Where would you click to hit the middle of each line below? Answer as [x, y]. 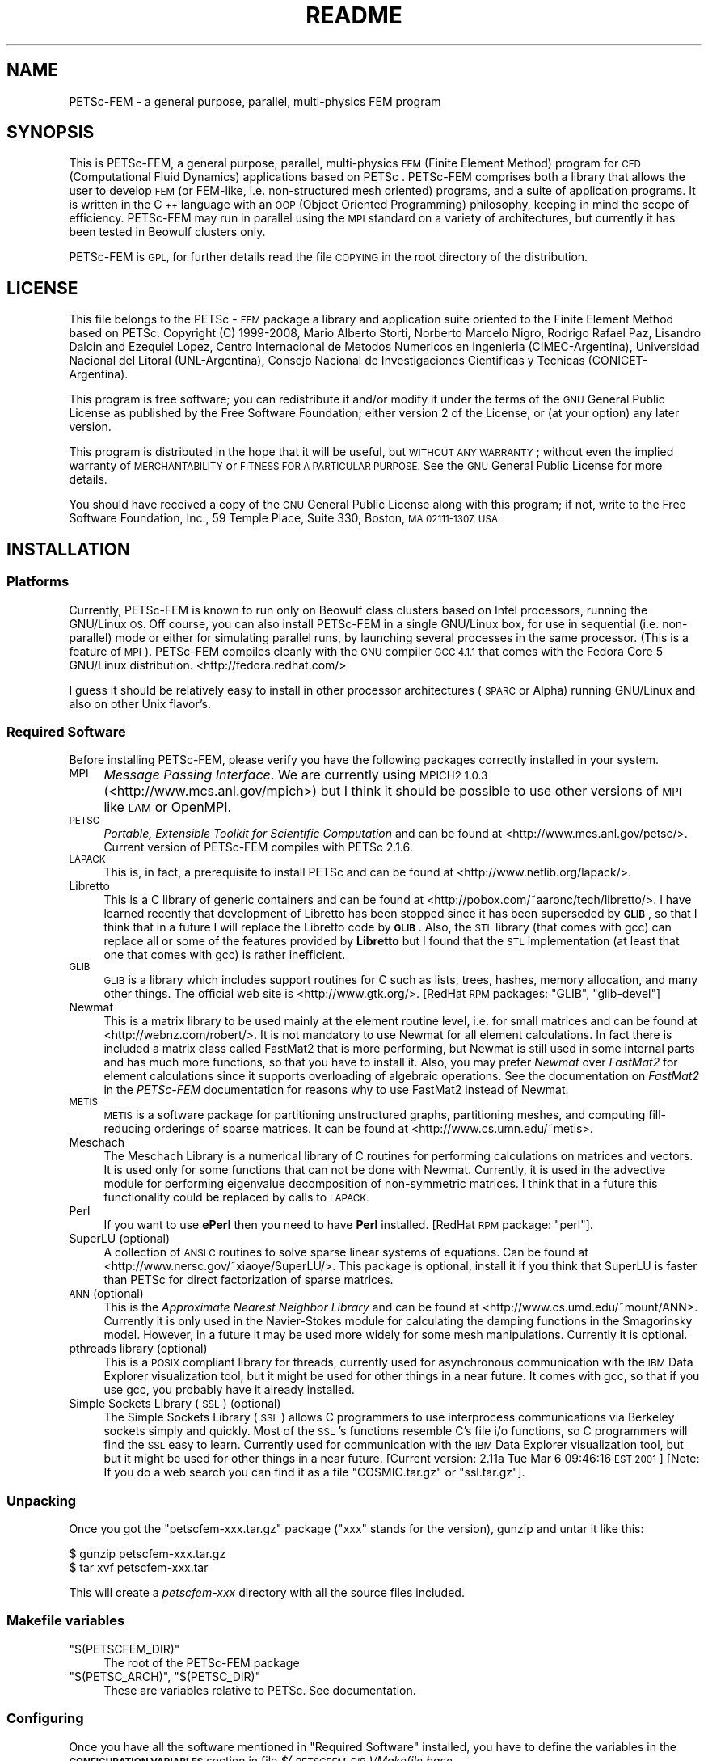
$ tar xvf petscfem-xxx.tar [139, 1567]
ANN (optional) [106, 1294]
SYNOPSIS [51, 133]
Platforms [38, 582]
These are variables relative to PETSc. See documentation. [260, 1690]
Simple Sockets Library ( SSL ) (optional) [175, 1404]
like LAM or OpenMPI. [168, 807]
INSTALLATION [68, 549]
